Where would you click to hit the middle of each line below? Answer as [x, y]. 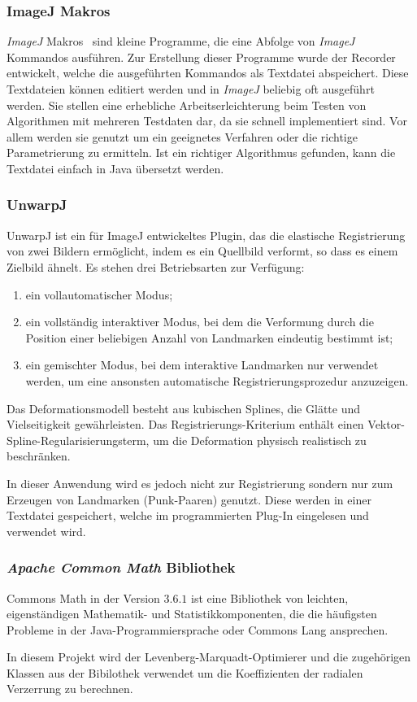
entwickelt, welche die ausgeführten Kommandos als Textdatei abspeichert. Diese [208, 73]
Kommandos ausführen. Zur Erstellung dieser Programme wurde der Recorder [201, 57]
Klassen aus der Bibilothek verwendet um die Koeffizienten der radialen [185, 672]
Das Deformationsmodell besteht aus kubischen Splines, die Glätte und [184, 408]
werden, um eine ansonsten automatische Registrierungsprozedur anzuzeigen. [217, 380]
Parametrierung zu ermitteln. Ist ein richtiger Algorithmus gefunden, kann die [201, 153]
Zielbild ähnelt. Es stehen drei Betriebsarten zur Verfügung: [156, 266]
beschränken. [39, 456]
